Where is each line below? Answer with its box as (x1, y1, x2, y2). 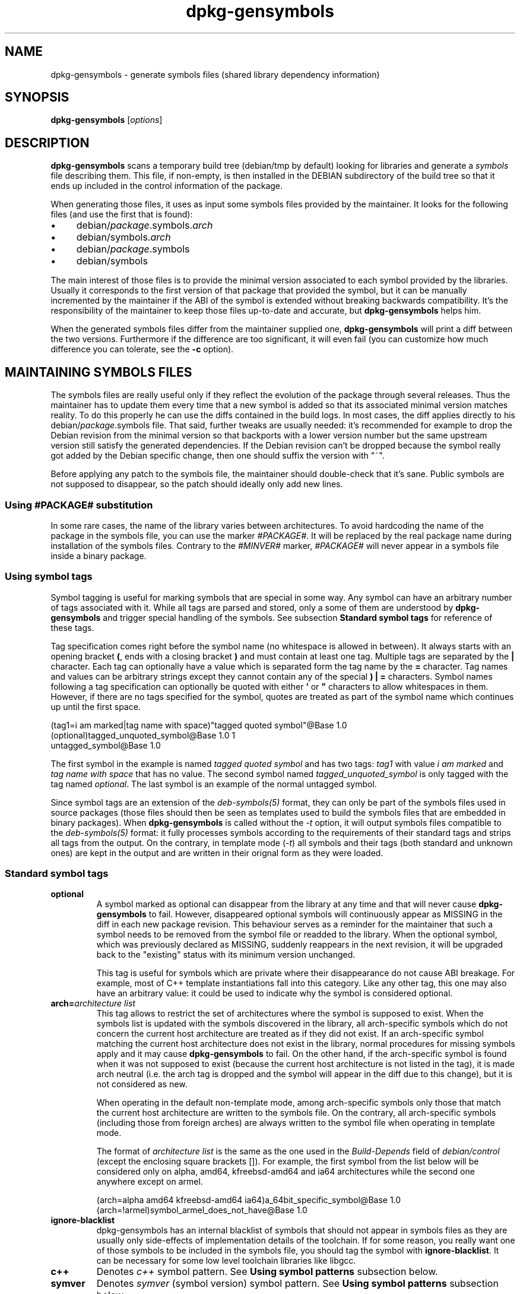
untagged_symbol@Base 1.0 (50, 740, 161, 750)
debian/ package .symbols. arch (76, 219, 213, 232)
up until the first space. (50, 701, 141, 712)
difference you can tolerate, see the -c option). (50, 344, 234, 355)
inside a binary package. (50, 550, 147, 561)
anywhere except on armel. (96, 1176, 203, 1187)
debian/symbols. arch (76, 231, 171, 244)
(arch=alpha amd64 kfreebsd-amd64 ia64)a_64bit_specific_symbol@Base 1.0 (96, 1195, 401, 1205)
